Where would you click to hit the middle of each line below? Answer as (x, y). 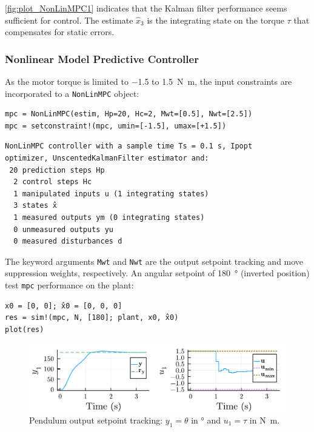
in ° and (206, 420)
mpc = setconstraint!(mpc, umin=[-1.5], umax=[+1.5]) (116, 126)
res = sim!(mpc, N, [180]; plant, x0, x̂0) (92, 318)
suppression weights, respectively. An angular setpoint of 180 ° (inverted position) (157, 273)
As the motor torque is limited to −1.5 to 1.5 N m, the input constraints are (149, 81)
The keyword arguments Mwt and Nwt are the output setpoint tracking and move (154, 261)
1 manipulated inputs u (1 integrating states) (111, 194)
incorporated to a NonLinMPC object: (72, 93)
